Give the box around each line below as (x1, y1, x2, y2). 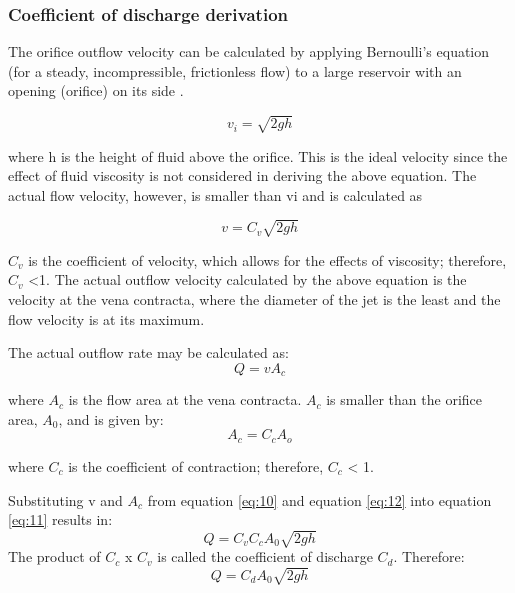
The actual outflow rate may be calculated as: (8, 342, 289, 363)
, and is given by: (58, 408, 164, 429)
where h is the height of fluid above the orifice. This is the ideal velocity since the (8, 145, 508, 166)
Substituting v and (8, 489, 123, 510)
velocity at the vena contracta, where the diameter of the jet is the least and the (8, 289, 501, 310)
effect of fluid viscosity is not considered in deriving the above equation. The (8, 165, 477, 186)
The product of (8, 546, 101, 567)
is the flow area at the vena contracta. (68, 389, 302, 410)
